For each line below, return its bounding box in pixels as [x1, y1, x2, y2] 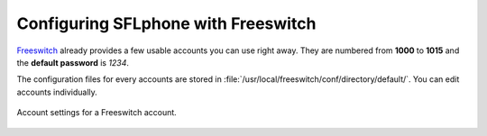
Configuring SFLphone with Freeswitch [16, 14, 317, 33]
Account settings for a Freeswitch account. [16, 107, 178, 118]
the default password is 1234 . [16, 57, 130, 68]
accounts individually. [16, 86, 98, 97]
